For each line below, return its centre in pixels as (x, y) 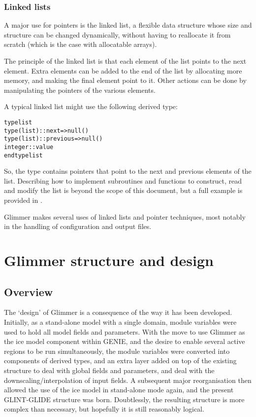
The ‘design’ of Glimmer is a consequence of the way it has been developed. (118, 312)
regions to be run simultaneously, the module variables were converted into (117, 351)
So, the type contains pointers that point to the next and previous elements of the (128, 171)
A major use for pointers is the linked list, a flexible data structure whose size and (128, 25)
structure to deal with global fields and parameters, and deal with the (109, 370)
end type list (23, 155)
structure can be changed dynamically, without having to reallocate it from (117, 34)
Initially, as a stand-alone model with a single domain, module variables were (120, 322)
